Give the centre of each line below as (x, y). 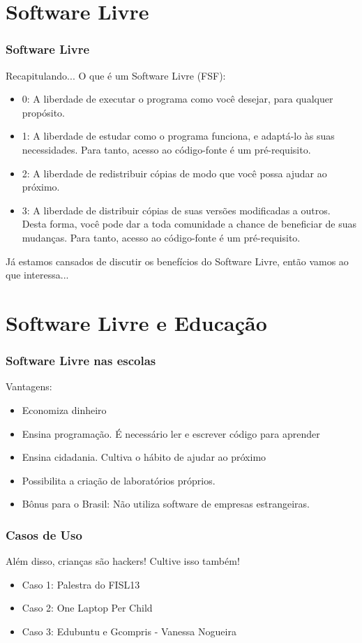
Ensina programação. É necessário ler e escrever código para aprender (171, 433)
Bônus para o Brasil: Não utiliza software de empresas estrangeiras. (166, 504)
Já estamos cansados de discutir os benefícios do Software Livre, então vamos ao (177, 261)
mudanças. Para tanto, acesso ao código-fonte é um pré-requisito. (161, 237)
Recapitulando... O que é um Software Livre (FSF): (116, 75)
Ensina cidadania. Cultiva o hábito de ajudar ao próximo (144, 457)
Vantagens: (29, 386)
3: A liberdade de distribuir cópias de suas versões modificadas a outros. (176, 210)
